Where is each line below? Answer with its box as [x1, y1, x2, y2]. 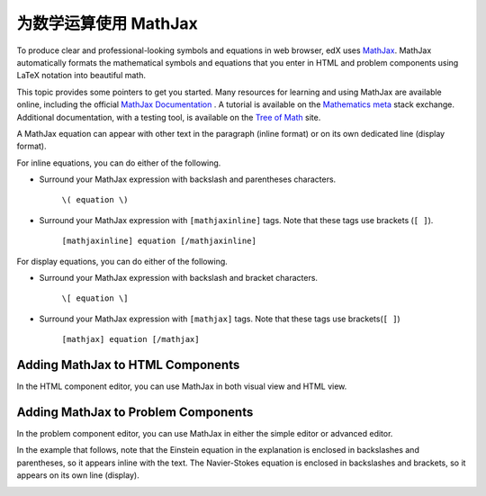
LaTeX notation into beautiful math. [16, 70, 146, 81]
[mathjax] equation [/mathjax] [61, 334, 200, 345]
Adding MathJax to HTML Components [16, 357, 240, 373]
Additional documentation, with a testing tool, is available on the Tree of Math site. [16, 112, 321, 122]
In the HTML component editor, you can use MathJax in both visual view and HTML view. [16, 381, 347, 392]
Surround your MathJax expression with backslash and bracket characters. [39, 273, 319, 284]
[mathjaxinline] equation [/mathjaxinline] [61, 236, 256, 247]
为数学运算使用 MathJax [16, 14, 198, 33]
